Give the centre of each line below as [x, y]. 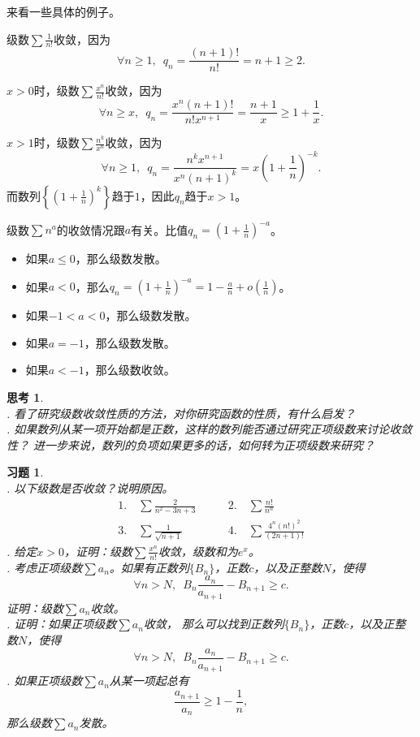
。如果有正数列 [149, 567]
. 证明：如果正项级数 [62, 624]
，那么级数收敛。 [130, 370]
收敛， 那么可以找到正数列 [214, 624]
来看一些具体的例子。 [63, 11]
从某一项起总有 [149, 681]
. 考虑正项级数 [45, 567]
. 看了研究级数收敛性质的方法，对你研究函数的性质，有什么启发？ [181, 413]
